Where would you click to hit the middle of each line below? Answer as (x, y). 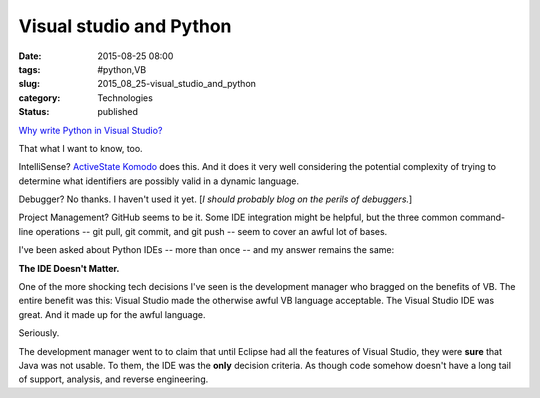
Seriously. (39, 333)
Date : (30, 56)
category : (39, 97)
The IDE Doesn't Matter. (69, 268)
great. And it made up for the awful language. (112, 314)
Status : (34, 112)
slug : (29, 84)
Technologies (125, 97)
